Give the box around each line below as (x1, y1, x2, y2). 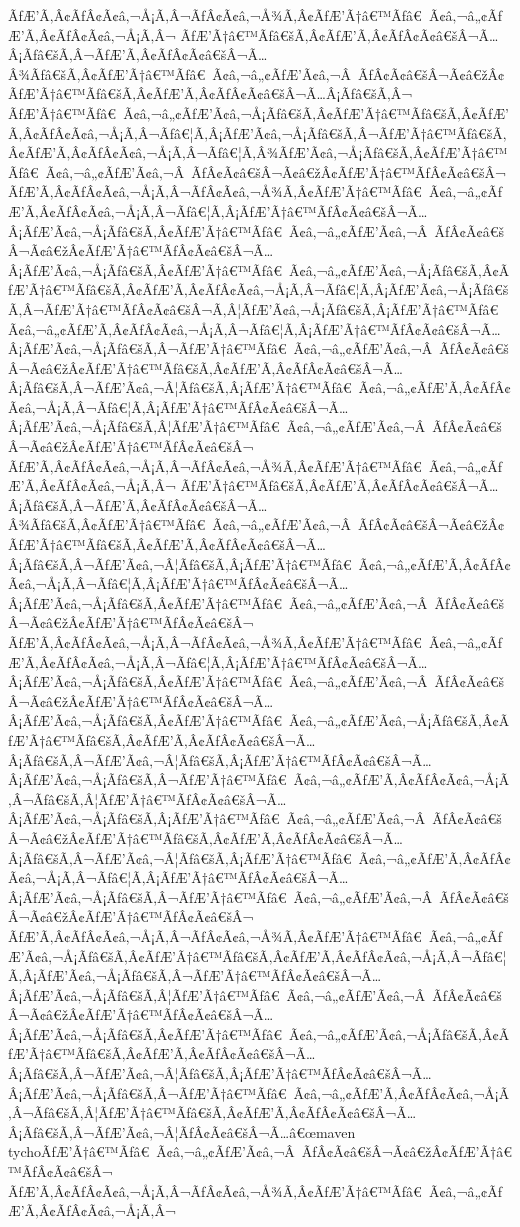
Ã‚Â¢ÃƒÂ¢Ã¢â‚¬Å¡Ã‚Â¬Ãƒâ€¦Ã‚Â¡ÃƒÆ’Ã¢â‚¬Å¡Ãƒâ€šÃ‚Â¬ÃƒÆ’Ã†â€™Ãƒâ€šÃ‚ (8, 122, 507, 143)
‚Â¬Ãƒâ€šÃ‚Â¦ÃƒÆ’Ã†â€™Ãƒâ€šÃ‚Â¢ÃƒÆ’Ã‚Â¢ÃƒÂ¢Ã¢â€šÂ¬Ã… (8, 1102, 417, 1123)
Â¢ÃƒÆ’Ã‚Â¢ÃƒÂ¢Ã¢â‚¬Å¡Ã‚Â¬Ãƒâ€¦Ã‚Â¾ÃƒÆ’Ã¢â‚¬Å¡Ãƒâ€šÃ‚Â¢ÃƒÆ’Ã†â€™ (8, 142, 508, 163)
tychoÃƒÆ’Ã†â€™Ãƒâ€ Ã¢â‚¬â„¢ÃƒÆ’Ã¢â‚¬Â (8, 1141, 295, 1162)
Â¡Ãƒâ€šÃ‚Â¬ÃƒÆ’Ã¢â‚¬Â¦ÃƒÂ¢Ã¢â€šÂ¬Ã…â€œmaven (8, 1121, 356, 1142)
